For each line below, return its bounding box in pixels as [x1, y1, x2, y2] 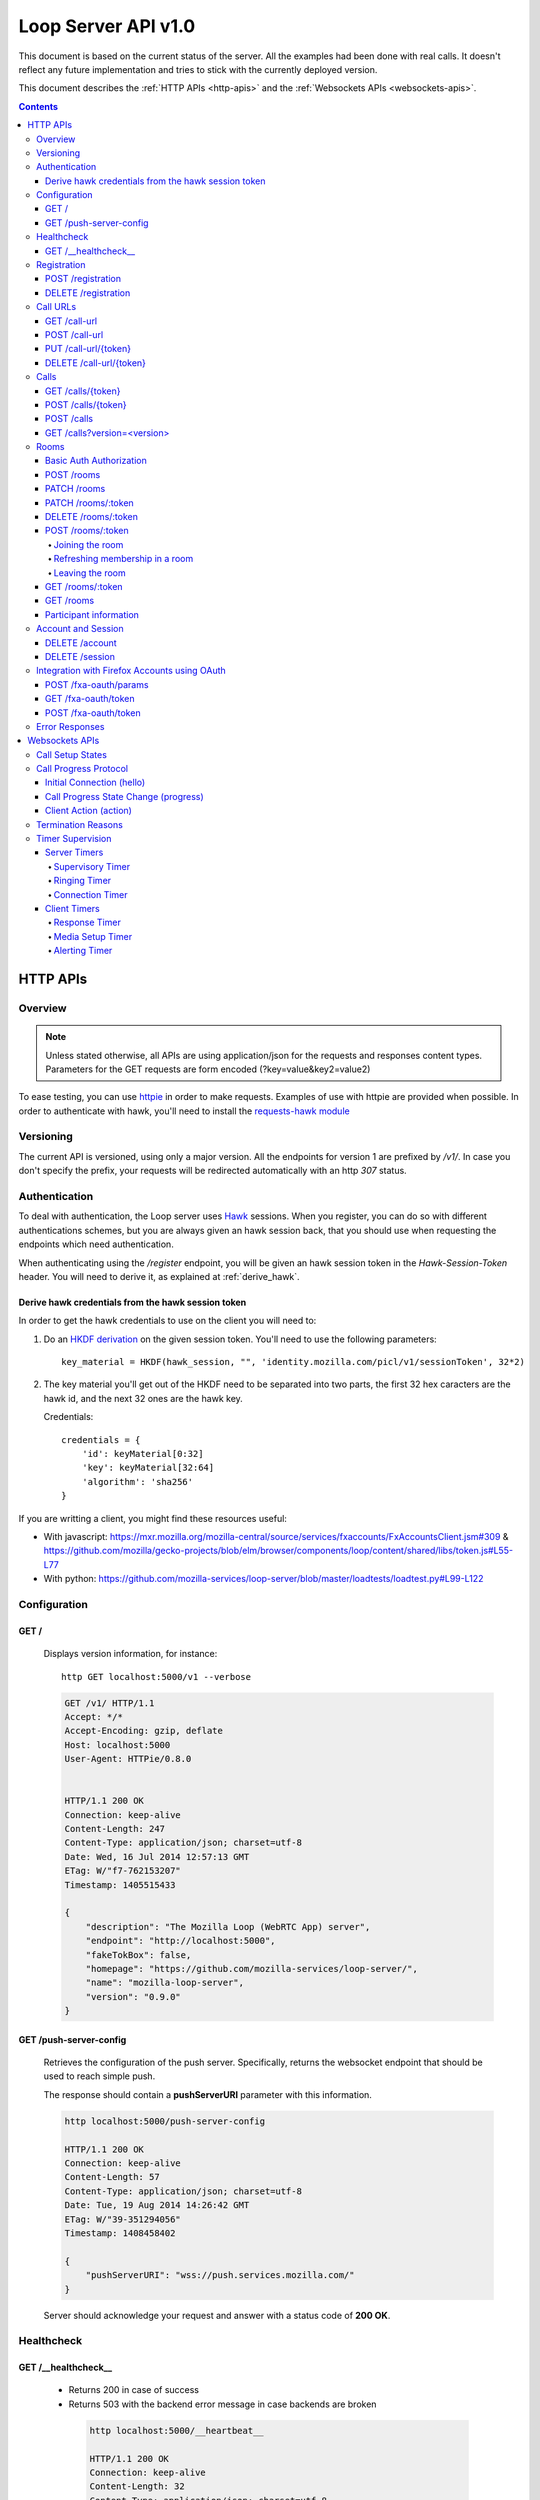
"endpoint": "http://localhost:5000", [85, 1935, 276, 1947]
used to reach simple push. [43, 2070, 156, 2082]
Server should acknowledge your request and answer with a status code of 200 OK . [43, 2309, 391, 2321]
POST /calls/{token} [45, 398, 127, 410]
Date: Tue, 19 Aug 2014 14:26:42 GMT [64, 2200, 250, 2211]
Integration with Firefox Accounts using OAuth [36, 665, 227, 677]
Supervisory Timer [53, 860, 130, 872]
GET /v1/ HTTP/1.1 [64, 1697, 155, 1709]
